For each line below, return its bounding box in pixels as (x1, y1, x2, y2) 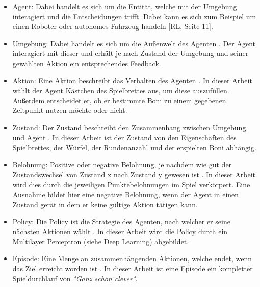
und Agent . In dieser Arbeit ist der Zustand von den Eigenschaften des (12, 132, 237, 142)
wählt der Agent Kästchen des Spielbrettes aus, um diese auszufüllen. (12, 85, 229, 96)
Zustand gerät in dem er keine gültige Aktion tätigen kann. (12, 199, 198, 210)
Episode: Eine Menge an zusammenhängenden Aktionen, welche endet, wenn (12, 253, 252, 264)
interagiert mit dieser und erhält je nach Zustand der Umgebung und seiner (12, 48, 249, 59)
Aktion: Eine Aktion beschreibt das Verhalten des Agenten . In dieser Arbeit (12, 75, 252, 85)
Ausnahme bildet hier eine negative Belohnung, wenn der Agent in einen (12, 189, 239, 199)
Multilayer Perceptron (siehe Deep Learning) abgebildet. (12, 236, 189, 246)
